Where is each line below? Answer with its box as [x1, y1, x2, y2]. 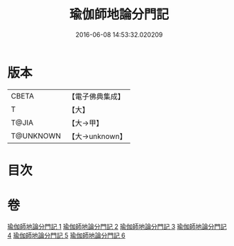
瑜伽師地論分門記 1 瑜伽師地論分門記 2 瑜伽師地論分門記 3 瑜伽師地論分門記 [7, 222, 227, 230]
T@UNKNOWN [11, 130, 62, 140]
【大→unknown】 [67, 131, 127, 141]
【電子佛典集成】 [67, 91, 126, 101]
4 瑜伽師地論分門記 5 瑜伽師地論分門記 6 [7, 231, 126, 240]
